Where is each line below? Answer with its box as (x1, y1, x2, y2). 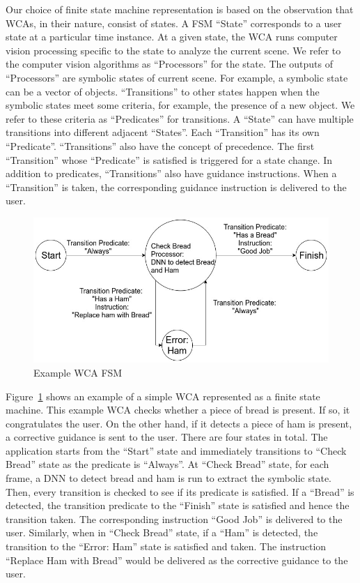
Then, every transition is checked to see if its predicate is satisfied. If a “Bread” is (6, 484, 354, 499)
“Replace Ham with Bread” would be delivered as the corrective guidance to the (6, 552, 348, 567)
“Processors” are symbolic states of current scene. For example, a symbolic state (6, 70, 348, 84)
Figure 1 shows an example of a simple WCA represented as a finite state (6, 388, 320, 403)
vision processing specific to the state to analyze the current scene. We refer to (6, 43, 341, 57)
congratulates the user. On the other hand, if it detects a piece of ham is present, (6, 416, 352, 430)
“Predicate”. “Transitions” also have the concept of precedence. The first (6, 138, 315, 153)
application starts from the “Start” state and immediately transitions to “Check (6, 443, 347, 457)
